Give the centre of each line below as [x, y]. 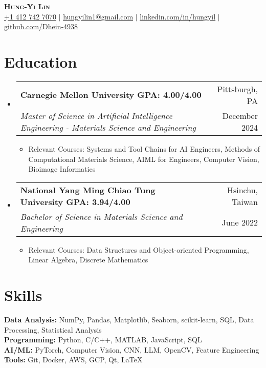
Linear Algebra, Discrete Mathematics [88, 260]
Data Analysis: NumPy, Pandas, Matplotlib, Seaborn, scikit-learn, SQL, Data [129, 319]
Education [41, 61]
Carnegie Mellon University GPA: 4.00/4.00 [111, 95]
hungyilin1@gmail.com [98, 16]
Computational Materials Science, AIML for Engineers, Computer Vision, [144, 159]
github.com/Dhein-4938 [41, 26]
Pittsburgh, [237, 89]
